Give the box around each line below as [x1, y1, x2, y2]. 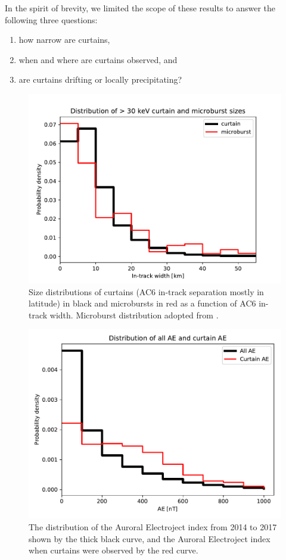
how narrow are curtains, [18, 33, 110, 46]
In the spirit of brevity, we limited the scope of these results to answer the [5, 2, 276, 14]
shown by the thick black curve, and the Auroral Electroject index [29, 532, 271, 545]
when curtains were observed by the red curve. [29, 544, 198, 556]
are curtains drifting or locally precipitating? [18, 73, 182, 86]
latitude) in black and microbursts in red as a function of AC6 [29, 297, 256, 309]
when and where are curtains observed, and [18, 53, 178, 65]
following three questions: [5, 13, 98, 26]
